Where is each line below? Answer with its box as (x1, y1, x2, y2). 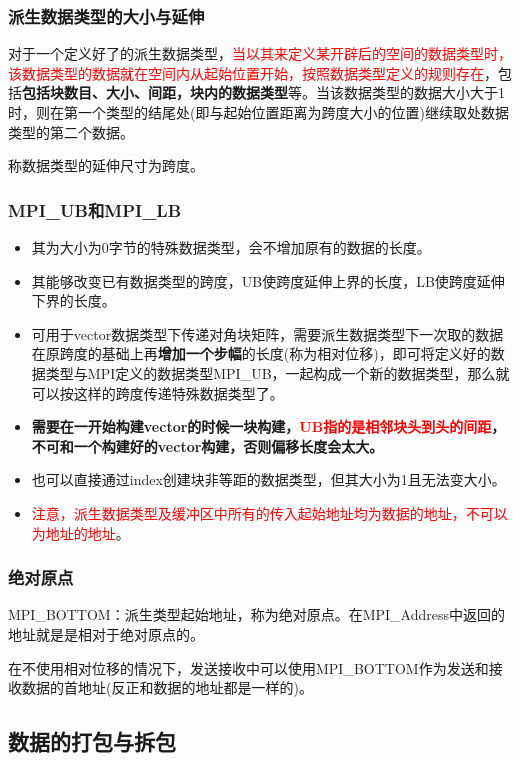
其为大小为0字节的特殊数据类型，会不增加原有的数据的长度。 (31, 237, 431, 257)
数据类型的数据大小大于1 (343, 82, 505, 103)
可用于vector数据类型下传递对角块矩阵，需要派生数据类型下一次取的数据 (31, 323, 504, 344)
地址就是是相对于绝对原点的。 (8, 623, 204, 644)
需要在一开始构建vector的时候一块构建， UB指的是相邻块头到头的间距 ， (31, 416, 506, 437)
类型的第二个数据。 (8, 121, 134, 142)
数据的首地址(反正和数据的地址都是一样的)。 (21, 677, 313, 698)
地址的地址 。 (45, 522, 130, 543)
